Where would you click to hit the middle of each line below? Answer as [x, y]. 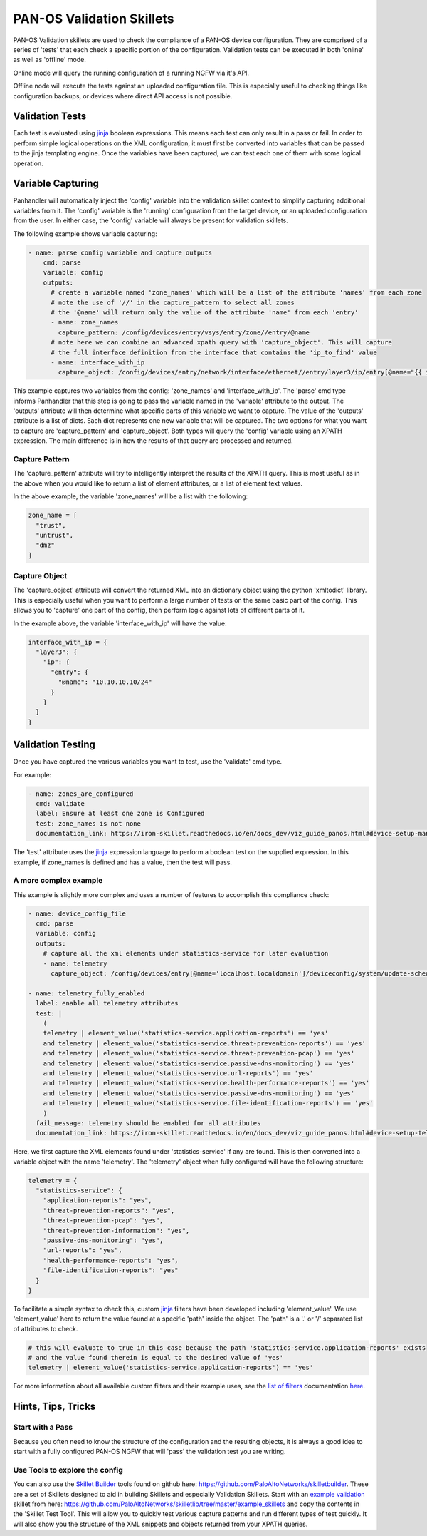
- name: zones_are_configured [81, 794]
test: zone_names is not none [89, 823]
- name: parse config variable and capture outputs [120, 252]
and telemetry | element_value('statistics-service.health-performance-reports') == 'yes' [206, 1083]
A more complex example [58, 881]
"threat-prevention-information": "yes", [116, 1230]
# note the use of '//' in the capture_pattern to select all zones [173, 302]
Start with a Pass [43, 1428]
